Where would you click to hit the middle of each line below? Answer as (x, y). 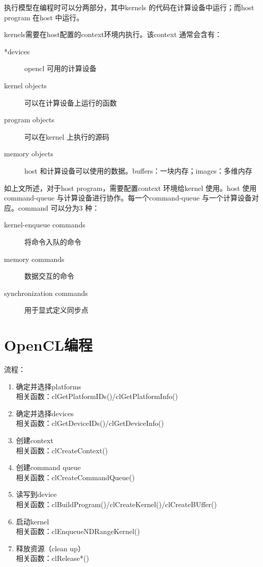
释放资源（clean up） (51, 548)
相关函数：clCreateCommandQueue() (75, 477)
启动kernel (32, 521)
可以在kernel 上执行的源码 (67, 136)
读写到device (36, 494)
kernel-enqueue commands (45, 225)
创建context (35, 440)
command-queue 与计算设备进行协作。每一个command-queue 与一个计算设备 (128, 198)
